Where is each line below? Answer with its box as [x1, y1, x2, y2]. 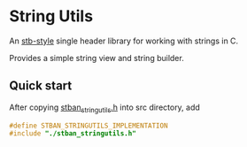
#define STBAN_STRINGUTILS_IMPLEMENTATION [9, 121, 168, 130]
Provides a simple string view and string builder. [9, 52, 184, 63]
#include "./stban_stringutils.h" [9, 129, 137, 138]
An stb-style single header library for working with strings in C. [9, 35, 239, 46]
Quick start [9, 78, 73, 94]
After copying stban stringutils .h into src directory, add [9, 102, 201, 114]
